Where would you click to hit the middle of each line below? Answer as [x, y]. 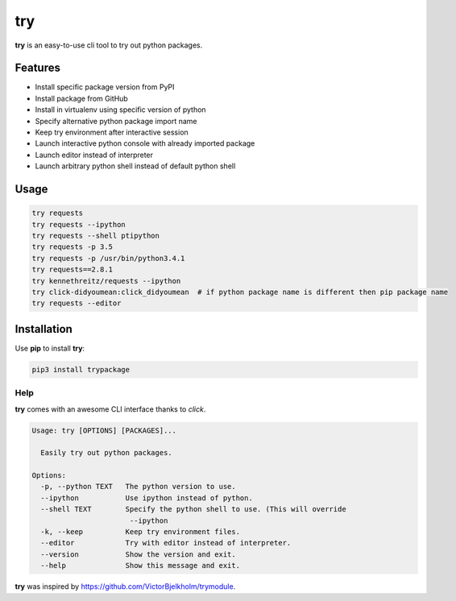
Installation [44, 329]
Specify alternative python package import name [116, 121]
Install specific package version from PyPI [105, 87]
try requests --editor [77, 303]
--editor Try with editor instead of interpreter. [166, 543]
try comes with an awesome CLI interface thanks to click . [110, 409]
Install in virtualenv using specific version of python [120, 110]
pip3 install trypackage [81, 369]
